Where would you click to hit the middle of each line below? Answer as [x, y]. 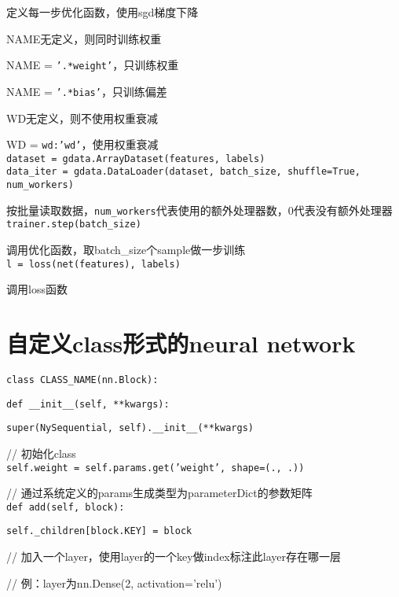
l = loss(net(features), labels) [93, 264]
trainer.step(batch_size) [74, 225]
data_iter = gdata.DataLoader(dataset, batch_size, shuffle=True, [184, 172]
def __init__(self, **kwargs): [88, 404]
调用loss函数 [37, 289]
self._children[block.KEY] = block [99, 531]
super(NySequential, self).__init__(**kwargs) [130, 428]
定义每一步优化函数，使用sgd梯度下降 [102, 12]
